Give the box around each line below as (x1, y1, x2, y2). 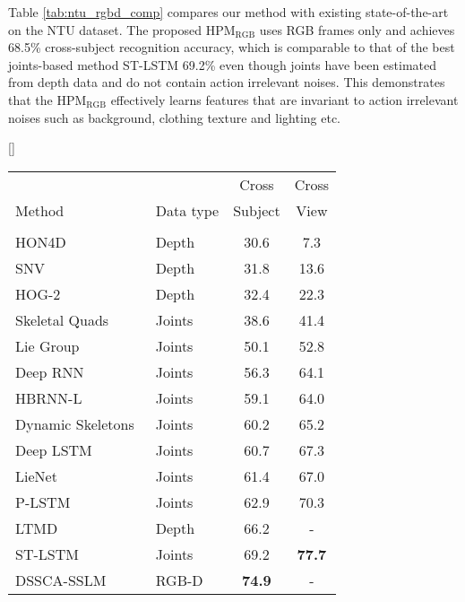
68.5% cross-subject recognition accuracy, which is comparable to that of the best (8, 38, 455, 57)
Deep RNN (15, 361, 84, 382)
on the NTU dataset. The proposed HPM (8, 20, 236, 39)
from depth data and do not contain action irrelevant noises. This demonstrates (8, 73, 445, 92)
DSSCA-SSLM (15, 569, 107, 590)
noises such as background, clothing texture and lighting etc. (8, 108, 341, 127)
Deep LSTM (15, 439, 92, 460)
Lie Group (15, 335, 80, 356)
